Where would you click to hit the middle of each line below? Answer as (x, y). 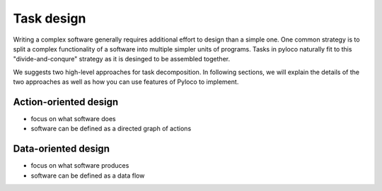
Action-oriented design (66, 102)
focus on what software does (73, 119)
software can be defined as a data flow (88, 175)
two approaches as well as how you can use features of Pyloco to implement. (126, 82)
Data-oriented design (61, 149)
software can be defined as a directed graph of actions (111, 129)
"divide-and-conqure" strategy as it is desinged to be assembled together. (121, 59)
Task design (50, 18)
